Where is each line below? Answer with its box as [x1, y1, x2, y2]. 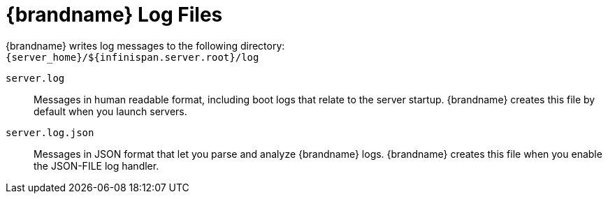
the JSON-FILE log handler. [34, 159, 159, 172]
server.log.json [6, 126, 94, 138]
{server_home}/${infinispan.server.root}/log [6, 51, 259, 63]
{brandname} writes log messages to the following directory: [6, 39, 285, 52]
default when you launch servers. [34, 105, 187, 117]
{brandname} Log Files [6, 3, 223, 27]
